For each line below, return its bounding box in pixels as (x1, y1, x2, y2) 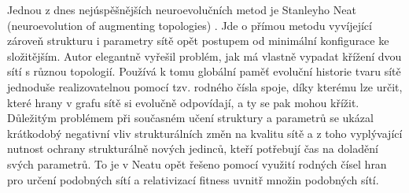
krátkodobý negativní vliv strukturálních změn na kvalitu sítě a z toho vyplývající (7, 124, 403, 141)
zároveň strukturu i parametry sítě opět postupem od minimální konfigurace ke (7, 32, 389, 49)
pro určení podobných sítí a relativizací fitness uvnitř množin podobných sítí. (7, 171, 379, 187)
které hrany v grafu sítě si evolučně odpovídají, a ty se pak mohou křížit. (7, 94, 359, 110)
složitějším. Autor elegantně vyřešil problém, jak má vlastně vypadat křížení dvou (7, 47, 402, 64)
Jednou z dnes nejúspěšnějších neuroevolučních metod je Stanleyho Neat (7, 2, 356, 17)
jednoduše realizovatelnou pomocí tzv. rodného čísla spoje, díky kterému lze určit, (7, 78, 403, 95)
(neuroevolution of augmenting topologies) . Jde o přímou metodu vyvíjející (7, 17, 372, 33)
